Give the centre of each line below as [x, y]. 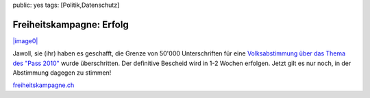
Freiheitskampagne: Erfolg [71, 24]
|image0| [25, 40]
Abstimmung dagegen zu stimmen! [62, 73]
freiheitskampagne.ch [44, 85]
